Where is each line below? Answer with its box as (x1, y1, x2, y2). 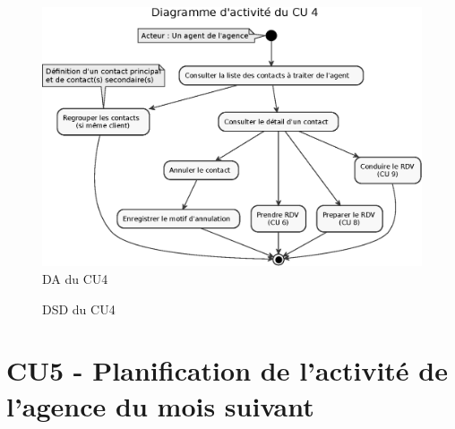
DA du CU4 (42, 270, 108, 288)
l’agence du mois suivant (6, 387, 314, 424)
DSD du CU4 (42, 299, 116, 318)
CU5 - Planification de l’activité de (6, 352, 448, 389)
